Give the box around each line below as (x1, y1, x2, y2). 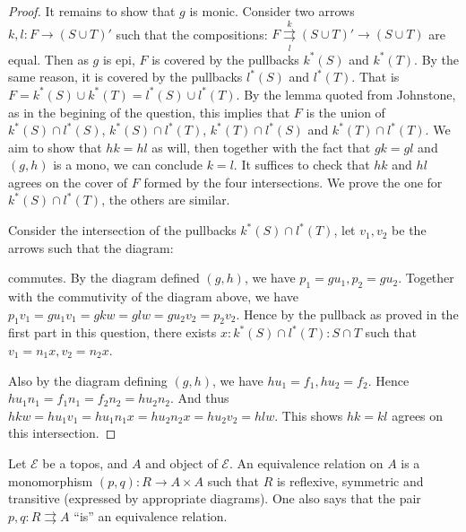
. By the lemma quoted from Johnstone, (236, 84, 456, 103)
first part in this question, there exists (8, 323, 217, 342)
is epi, (102, 49, 135, 68)
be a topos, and (42, 454, 128, 472)
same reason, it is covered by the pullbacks (8, 67, 243, 86)
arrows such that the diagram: (8, 238, 174, 257)
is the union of (306, 102, 385, 121)
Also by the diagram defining (8, 371, 168, 389)
